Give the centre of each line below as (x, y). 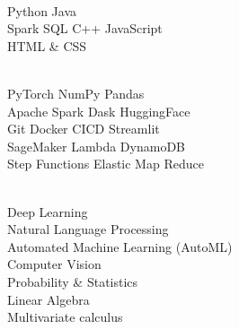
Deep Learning (48, 211)
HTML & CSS (47, 45)
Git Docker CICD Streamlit (84, 129)
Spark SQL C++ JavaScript (85, 28)
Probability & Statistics (73, 281)
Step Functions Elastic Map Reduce (106, 164)
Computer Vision (54, 264)
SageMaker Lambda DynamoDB (96, 146)
